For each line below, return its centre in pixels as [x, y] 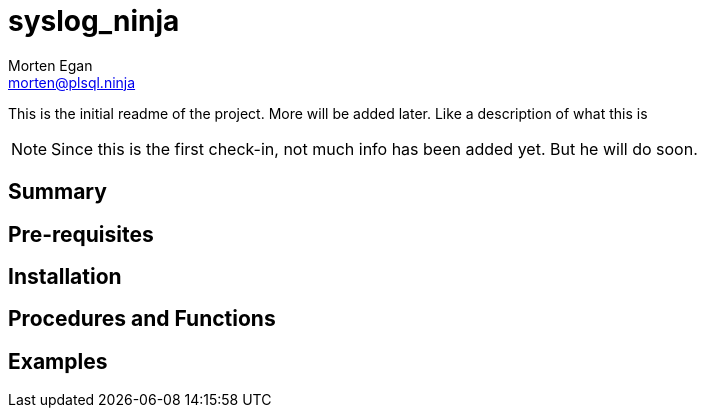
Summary [57, 192]
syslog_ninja [94, 21]
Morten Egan [50, 65]
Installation [65, 277]
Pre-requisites [81, 234]
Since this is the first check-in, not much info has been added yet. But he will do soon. [374, 148]
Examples [58, 361]
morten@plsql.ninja [72, 82]
